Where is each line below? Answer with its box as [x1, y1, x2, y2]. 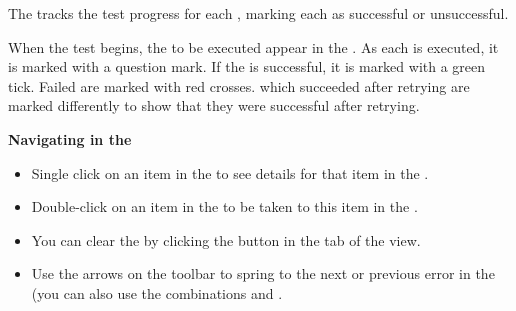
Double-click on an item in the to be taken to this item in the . [31, 196, 418, 217]
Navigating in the [8, 128, 132, 149]
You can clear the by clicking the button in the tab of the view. [31, 229, 421, 250]
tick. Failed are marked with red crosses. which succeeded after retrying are [8, 75, 470, 96]
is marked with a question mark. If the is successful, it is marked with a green [8, 56, 486, 77]
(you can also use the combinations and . [31, 282, 283, 303]
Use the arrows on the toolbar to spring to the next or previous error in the [31, 263, 495, 284]
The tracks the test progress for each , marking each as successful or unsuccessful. [8, 3, 509, 23]
